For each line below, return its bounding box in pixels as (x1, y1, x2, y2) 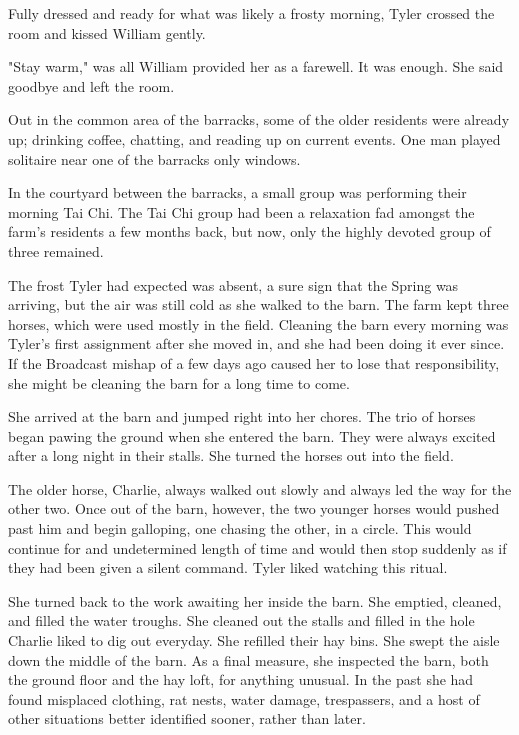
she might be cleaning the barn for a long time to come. (8, 372, 350, 393)
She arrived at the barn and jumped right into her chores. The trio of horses (8, 406, 476, 427)
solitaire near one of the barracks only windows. (8, 148, 301, 169)
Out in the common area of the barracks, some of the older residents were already (8, 109, 510, 130)
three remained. (8, 240, 104, 261)
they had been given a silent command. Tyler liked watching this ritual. (8, 557, 448, 578)
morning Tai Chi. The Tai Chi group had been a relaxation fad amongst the (8, 201, 475, 222)
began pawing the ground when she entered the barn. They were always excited (8, 425, 496, 446)
